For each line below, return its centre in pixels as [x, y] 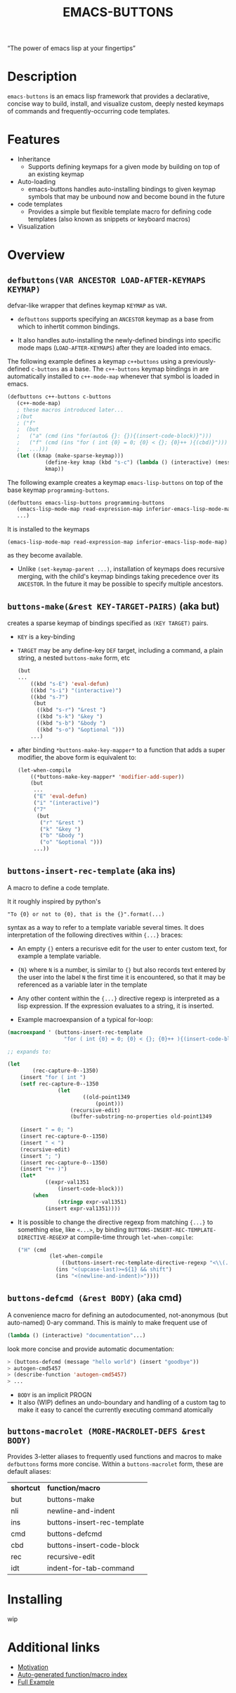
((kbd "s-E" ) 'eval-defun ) [70, 684]
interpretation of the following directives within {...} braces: [95, 935]
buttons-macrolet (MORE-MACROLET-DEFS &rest [106, 1431]
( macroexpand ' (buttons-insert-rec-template [75, 1032]
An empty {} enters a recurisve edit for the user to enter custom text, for [122, 948]
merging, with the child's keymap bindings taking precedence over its [118, 577]
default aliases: [29, 1471]
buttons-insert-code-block [93, 1545]
